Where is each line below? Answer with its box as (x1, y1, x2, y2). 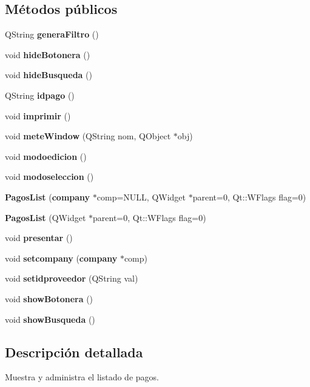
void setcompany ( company (5, 251, 118, 264)
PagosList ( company (5, 190, 90, 203)
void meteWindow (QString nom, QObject (5, 130, 171, 142)
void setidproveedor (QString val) (5, 272, 138, 285)
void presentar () (5, 231, 73, 244)
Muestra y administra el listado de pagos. (5, 371, 159, 383)
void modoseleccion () (5, 170, 94, 183)
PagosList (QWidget (5, 211, 86, 223)
